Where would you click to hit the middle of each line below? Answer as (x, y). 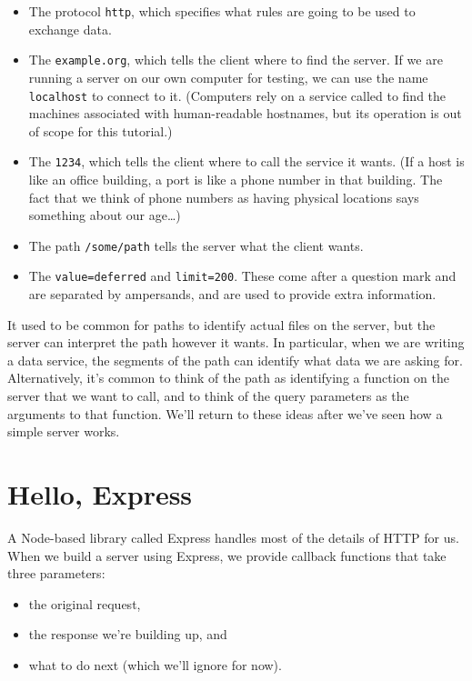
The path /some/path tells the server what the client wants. (196, 245)
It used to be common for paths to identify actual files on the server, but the (221, 324)
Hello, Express (100, 494)
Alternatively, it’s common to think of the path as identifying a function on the (228, 378)
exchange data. (70, 29)
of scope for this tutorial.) (100, 130)
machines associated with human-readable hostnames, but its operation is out (245, 113)
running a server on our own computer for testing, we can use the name (228, 77)
